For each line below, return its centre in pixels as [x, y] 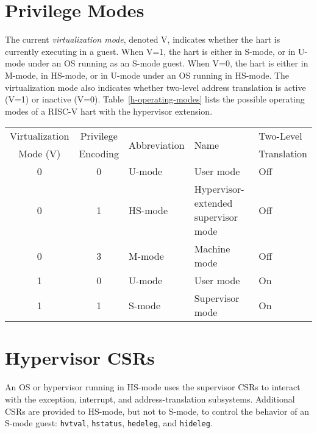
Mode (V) [40, 154]
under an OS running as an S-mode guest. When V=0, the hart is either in [168, 63]
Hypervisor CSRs [80, 358]
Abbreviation [157, 145]
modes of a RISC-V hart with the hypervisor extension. [109, 111]
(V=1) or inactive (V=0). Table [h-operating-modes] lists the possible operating [155, 99]
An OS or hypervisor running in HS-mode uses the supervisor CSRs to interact [153, 387]
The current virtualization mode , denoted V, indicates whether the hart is [143, 39]
